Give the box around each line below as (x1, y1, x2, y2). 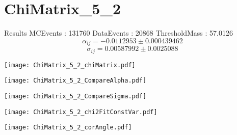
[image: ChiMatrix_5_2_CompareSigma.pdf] (4, 92, 147, 100)
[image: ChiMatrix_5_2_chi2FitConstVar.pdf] (4, 108, 157, 116)
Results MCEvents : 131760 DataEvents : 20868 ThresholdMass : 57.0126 (4, 28, 233, 38)
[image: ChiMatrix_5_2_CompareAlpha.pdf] (4, 77, 147, 85)
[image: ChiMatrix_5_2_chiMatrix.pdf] (4, 61, 136, 69)
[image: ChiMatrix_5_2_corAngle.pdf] (4, 124, 132, 131)
